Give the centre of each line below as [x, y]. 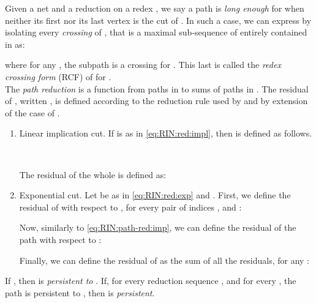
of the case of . [32, 112]
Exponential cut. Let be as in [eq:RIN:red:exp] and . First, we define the [155, 195]
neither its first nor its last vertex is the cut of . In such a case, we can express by [158, 20]
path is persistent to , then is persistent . [80, 292]
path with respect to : [60, 239]
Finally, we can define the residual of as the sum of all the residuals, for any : [164, 260]
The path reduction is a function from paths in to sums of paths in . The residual [157, 88]
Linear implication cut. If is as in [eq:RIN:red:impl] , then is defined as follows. [166, 133]
